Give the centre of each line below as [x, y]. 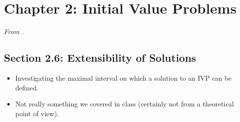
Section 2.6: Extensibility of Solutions [100, 58]
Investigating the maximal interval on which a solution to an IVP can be [123, 78]
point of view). [37, 113]
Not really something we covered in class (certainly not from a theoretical [125, 104]
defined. [27, 87]
